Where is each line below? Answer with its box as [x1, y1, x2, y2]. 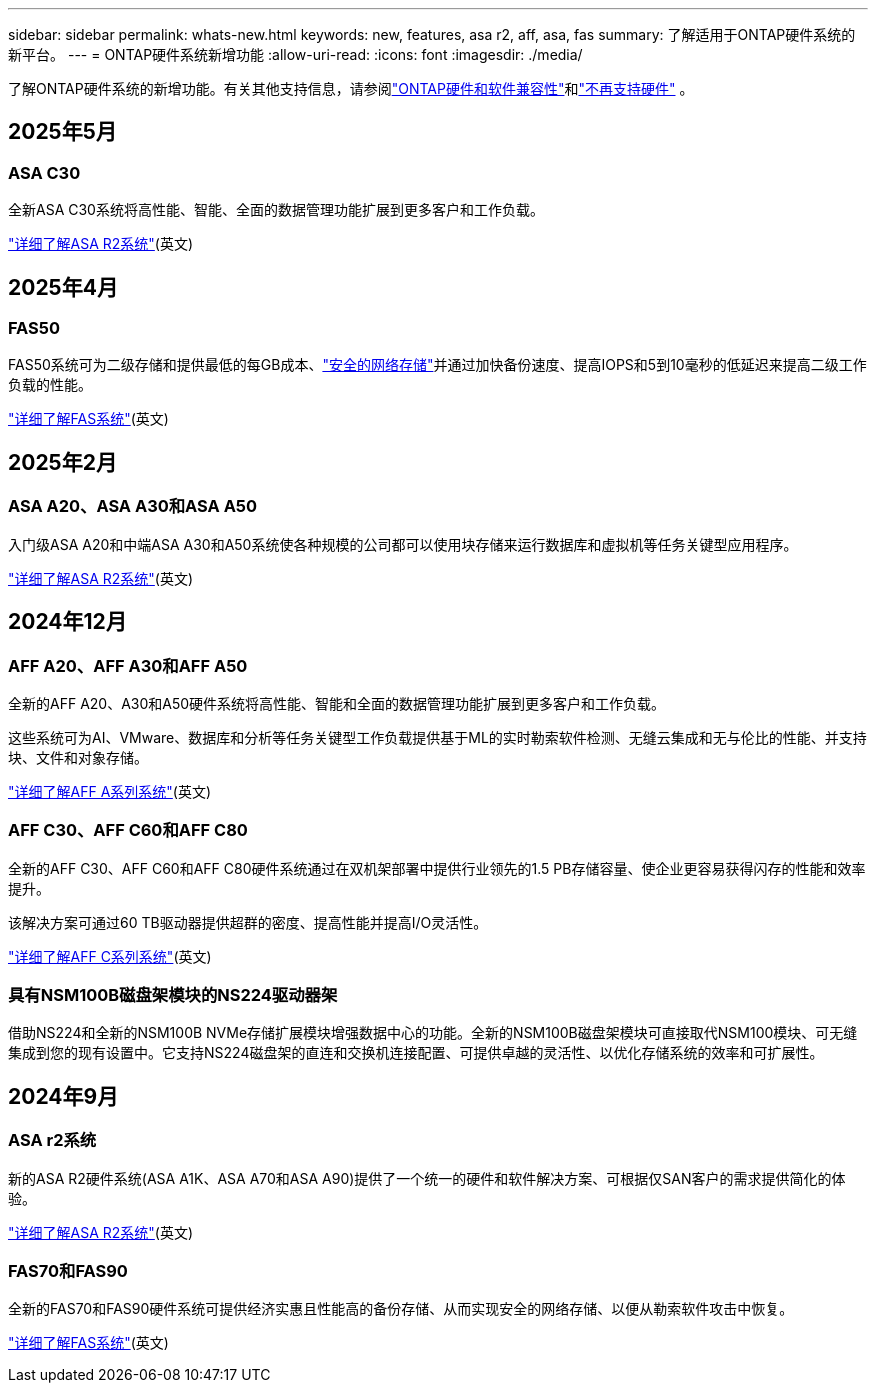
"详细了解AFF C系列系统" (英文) [8, 947, 212, 965]
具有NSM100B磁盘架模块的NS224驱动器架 [8, 985, 338, 1005]
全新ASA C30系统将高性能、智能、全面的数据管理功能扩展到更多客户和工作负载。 [8, 201, 544, 219]
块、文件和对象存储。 [8, 748, 148, 766]
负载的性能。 [8, 376, 92, 394]
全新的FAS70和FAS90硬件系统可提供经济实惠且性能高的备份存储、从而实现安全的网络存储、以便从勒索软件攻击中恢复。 [8, 1300, 794, 1318]
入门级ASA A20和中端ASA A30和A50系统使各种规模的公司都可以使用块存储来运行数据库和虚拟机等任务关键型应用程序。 [8, 535, 798, 553]
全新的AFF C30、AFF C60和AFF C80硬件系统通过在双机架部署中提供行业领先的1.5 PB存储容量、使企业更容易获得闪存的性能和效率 [8, 859, 866, 877]
